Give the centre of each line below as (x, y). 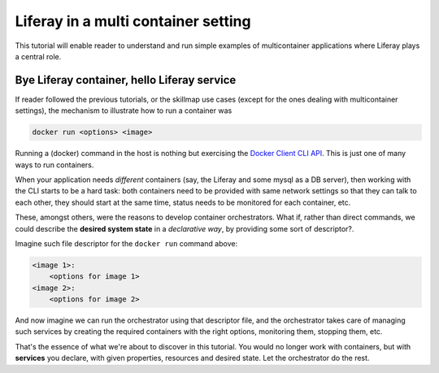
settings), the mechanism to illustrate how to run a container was (124, 111)
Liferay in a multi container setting (133, 21)
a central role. (38, 56)
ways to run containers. (54, 165)
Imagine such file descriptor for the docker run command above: (126, 243)
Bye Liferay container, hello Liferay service (126, 80)
